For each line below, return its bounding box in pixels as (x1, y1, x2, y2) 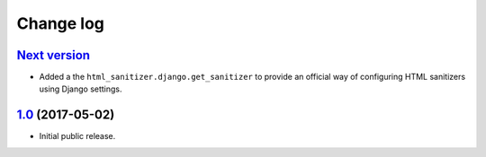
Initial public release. (39, 131, 116, 142)
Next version (16, 48, 90, 63)
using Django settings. (39, 83, 122, 94)
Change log (16, 13, 105, 33)
